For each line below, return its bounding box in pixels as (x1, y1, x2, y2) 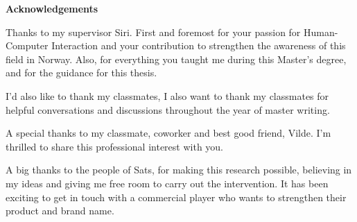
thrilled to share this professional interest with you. (6, 139, 224, 153)
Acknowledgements (6, 1, 98, 15)
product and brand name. (6, 203, 114, 218)
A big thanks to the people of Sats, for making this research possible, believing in (6, 162, 352, 177)
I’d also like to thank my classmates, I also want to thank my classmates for (6, 88, 329, 103)
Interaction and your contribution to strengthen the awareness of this (51, 38, 346, 53)
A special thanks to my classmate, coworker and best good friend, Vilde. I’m (6, 126, 331, 140)
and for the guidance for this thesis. (6, 65, 157, 80)
